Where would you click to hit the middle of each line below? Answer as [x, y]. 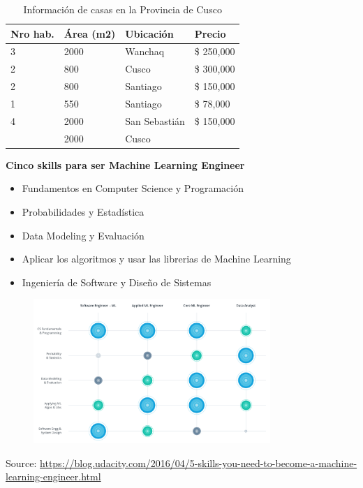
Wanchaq [145, 51]
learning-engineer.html [53, 476]
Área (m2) [90, 33]
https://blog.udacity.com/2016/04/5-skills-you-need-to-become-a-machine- [199, 463]
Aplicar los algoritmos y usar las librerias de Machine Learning [156, 259]
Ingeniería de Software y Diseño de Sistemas [117, 282]
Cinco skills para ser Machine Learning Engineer [125, 164]
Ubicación [149, 33]
